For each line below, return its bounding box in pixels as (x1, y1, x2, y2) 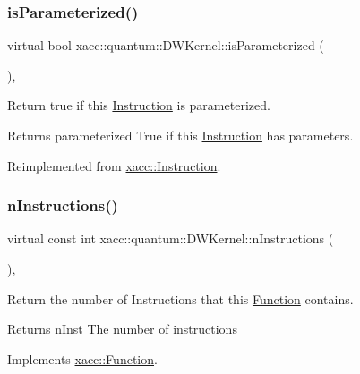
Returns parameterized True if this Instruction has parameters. (7, 126, 354, 144)
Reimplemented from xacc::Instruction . (7, 156, 221, 174)
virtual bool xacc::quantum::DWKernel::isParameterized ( (7, 36, 324, 55)
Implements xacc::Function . (7, 349, 158, 368)
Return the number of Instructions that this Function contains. (7, 289, 354, 308)
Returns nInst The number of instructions (7, 319, 237, 338)
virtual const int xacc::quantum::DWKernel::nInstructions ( (7, 229, 334, 248)
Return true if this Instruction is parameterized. (7, 96, 270, 115)
